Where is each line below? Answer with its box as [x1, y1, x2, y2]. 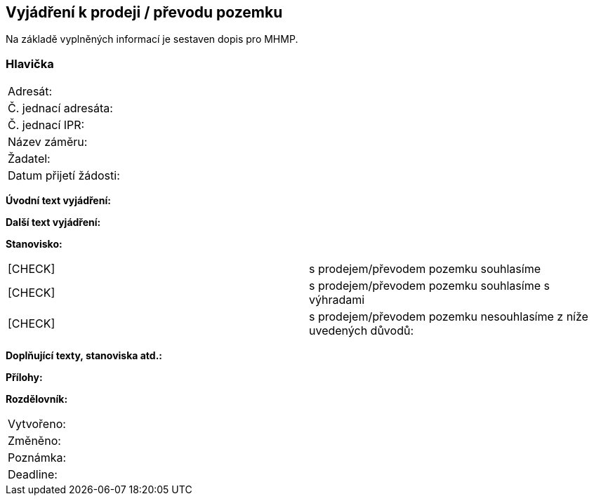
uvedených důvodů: [309, 323, 414, 338]
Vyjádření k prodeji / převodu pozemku [6, 4, 283, 21]
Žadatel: [8, 152, 51, 166]
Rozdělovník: [6, 393, 68, 406]
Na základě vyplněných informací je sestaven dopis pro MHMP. [6, 33, 298, 46]
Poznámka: [8, 450, 67, 465]
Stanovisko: [6, 238, 62, 250]
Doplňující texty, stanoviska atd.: [6, 349, 163, 362]
